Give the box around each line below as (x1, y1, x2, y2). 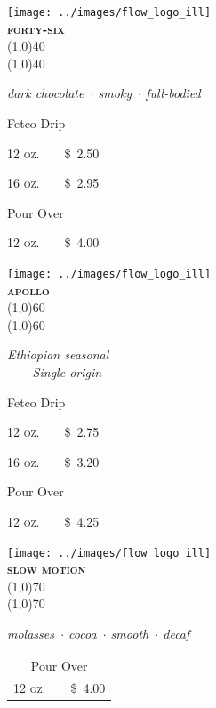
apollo (7, 280, 50, 299)
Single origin (32, 363, 102, 382)
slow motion (7, 559, 86, 578)
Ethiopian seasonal (7, 345, 109, 364)
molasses (7, 624, 54, 643)
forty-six (7, 19, 65, 37)
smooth (110, 624, 149, 643)
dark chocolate (7, 84, 84, 102)
